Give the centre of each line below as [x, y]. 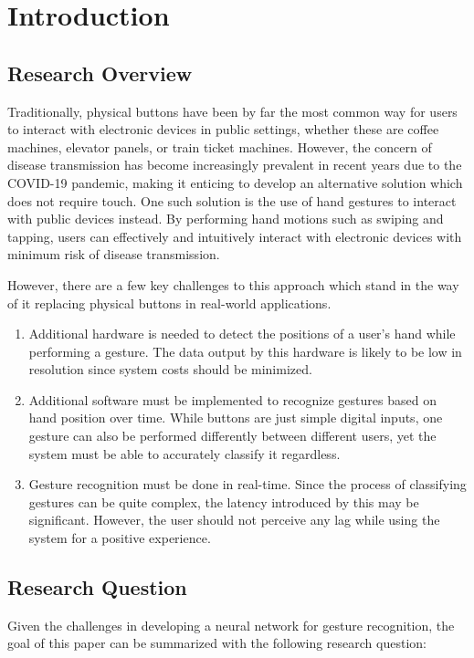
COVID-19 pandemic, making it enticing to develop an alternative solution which [235, 182]
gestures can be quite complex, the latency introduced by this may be [224, 501]
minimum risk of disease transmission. [114, 254]
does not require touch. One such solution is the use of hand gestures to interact [232, 200]
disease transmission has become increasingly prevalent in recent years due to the [235, 165]
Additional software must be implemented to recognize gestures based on [232, 399]
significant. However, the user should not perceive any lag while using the [234, 520]
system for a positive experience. [120, 538]
